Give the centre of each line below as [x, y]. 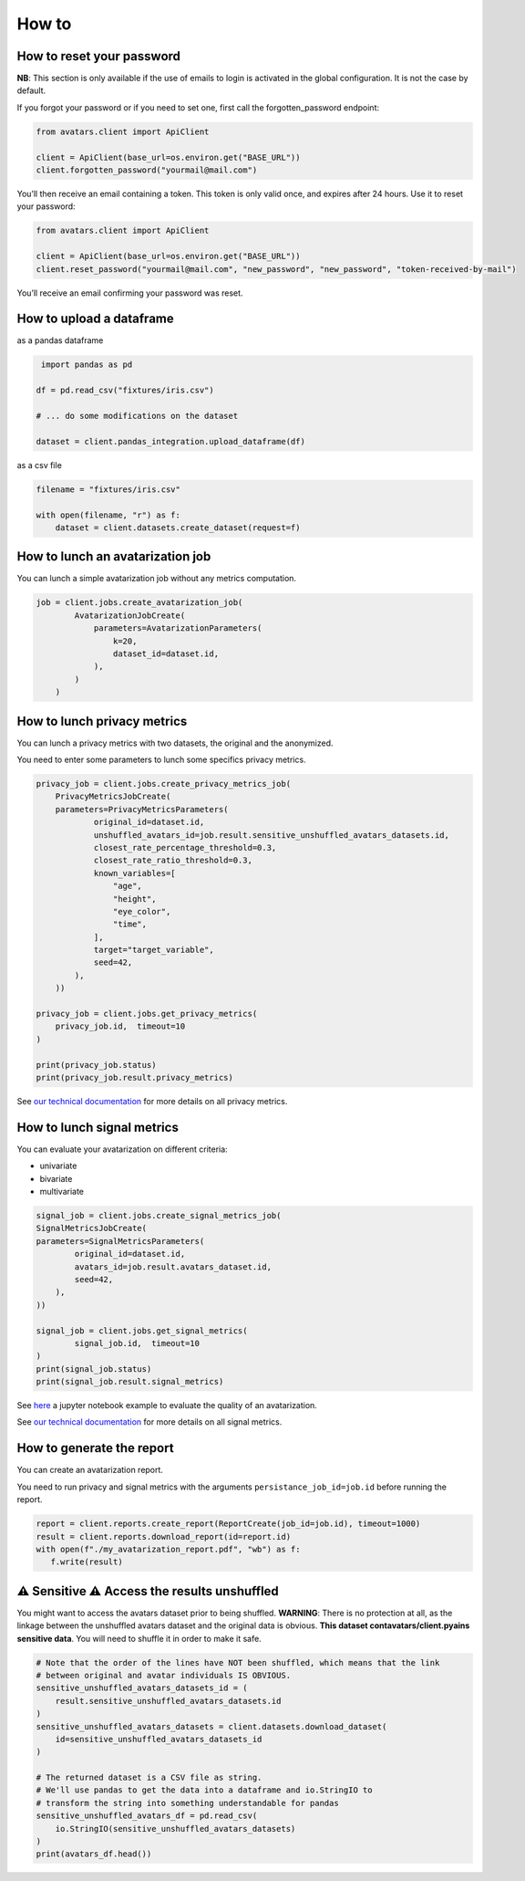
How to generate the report [95, 1448]
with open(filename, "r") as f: [108, 515]
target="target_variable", [154, 950]
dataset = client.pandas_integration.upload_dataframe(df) [170, 441]
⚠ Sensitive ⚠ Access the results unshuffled [148, 1591]
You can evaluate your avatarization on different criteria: [122, 1149]
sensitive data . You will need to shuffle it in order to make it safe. [139, 1638]
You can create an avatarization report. [90, 1470]
